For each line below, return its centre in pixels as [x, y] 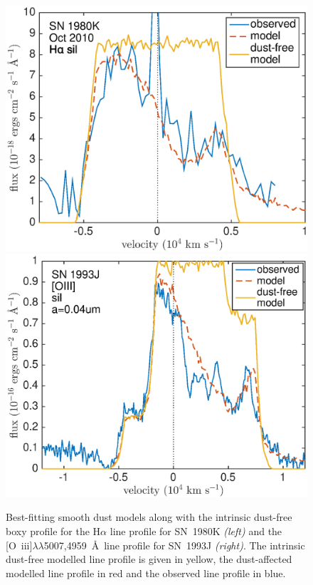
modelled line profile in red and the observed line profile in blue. [146, 573]
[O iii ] [19, 545]
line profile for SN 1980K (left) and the [196, 531]
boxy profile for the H [53, 531]
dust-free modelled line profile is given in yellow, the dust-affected [149, 559]
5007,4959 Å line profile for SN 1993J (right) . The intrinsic [174, 545]
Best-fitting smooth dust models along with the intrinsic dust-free [149, 517]
